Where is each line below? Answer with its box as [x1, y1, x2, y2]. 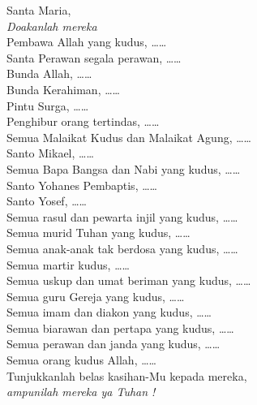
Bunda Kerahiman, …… [6, 80, 120, 97]
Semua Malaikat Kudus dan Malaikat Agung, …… [6, 128, 251, 145]
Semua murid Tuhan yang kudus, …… [6, 224, 191, 241]
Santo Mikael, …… [6, 144, 94, 162]
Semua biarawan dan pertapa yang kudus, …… [6, 319, 234, 336]
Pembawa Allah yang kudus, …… [6, 33, 167, 50]
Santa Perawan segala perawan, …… [6, 49, 182, 66]
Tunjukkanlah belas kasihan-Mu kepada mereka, [6, 367, 247, 384]
